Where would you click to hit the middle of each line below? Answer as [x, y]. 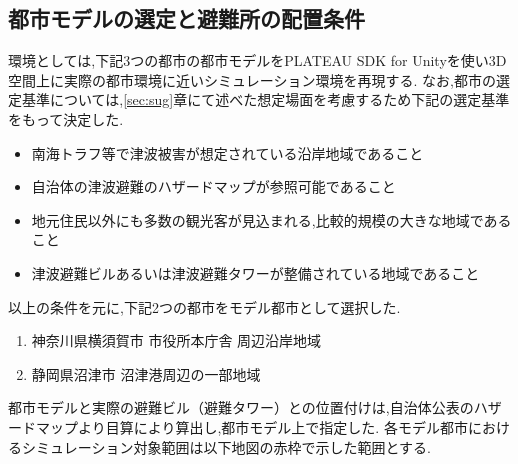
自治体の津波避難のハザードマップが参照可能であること [213, 186]
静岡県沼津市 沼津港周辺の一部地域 [146, 373]
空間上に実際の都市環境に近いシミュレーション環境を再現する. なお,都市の [252, 79]
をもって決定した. [66, 118]
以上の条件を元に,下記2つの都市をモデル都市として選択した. [204, 306]
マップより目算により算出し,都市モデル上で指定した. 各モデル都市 [251, 426]
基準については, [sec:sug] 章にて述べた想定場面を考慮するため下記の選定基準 [265, 99]
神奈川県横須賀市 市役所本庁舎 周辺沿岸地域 [176, 340]
